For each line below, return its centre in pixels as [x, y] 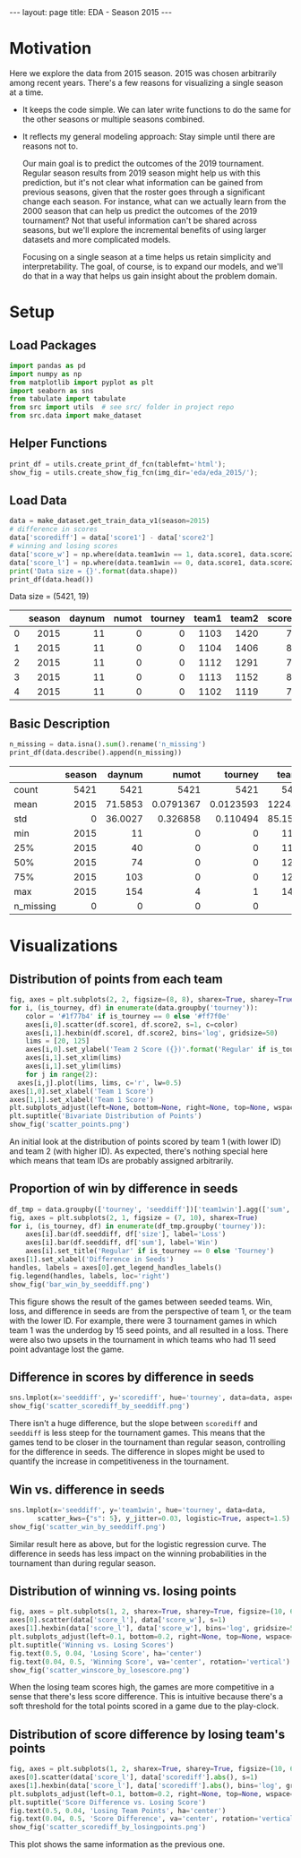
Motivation [51, 49]
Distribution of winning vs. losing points [123, 1591]
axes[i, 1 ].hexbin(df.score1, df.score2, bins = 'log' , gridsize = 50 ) [152, 1033]
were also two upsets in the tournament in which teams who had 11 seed [142, 1339]
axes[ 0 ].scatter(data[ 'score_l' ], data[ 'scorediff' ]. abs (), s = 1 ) [133, 1777]
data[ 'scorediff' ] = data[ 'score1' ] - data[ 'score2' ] [112, 538]
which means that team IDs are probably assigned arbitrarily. [122, 1161]
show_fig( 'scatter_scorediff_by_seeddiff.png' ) [100, 1406]
